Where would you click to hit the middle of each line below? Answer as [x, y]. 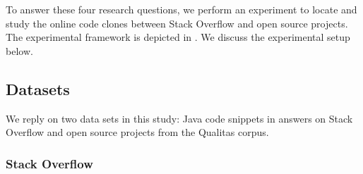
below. [19, 50]
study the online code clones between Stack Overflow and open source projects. [177, 23]
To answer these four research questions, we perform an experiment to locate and [181, 9]
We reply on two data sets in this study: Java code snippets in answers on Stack [179, 118]
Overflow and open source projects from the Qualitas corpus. [137, 132]
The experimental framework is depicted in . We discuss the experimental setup [178, 37]
